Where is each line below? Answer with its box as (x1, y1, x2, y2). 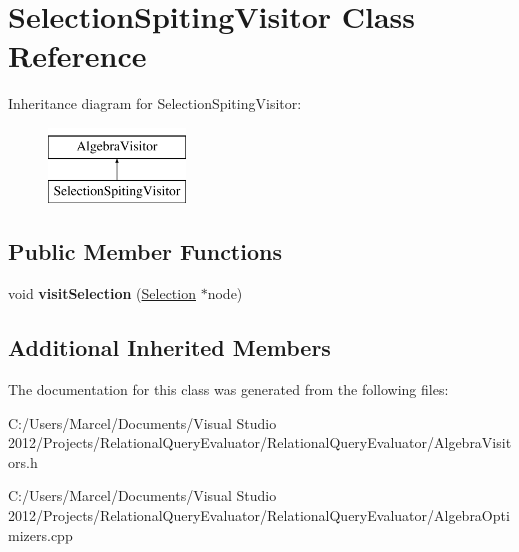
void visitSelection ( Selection (8, 283, 196, 304)
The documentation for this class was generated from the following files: (8, 379, 449, 400)
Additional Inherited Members (8, 332, 331, 363)
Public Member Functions (8, 236, 282, 267)
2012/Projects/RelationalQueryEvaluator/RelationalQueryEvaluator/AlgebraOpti (8, 505, 510, 526)
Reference (8, 35, 147, 76)
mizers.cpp (8, 524, 73, 545)
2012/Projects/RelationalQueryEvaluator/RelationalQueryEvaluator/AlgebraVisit (8, 432, 512, 453)
